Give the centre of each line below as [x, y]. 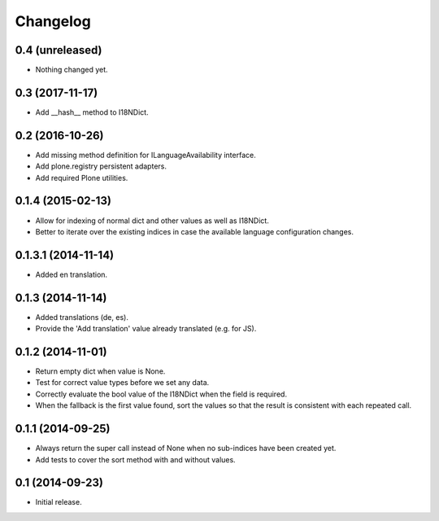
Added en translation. [72, 274]
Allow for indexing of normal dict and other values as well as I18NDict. [152, 221]
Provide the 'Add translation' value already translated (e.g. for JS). [146, 329]
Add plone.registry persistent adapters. [101, 166]
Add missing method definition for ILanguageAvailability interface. [146, 155]
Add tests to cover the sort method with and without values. [135, 459]
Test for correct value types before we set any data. [122, 383]
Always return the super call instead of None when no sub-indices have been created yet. [186, 449]
